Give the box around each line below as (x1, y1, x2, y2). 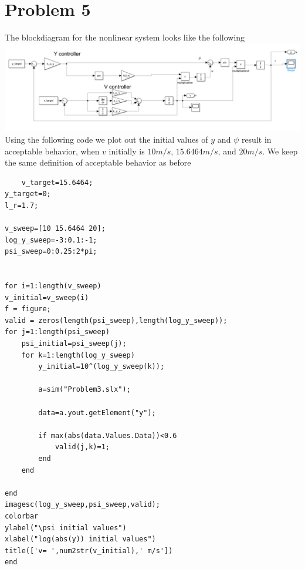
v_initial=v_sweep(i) (5, 293, 89, 302)
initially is (109, 144, 145, 157)
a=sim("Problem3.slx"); (38, 385, 131, 394)
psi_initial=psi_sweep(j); (21, 339, 127, 348)
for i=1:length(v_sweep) (5, 282, 101, 291)
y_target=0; (5, 190, 51, 198)
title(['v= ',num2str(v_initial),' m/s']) (5, 546, 173, 555)
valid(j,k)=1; (55, 443, 110, 452)
